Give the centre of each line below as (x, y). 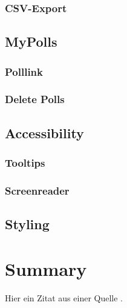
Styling (27, 224)
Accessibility (44, 132)
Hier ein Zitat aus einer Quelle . (64, 297)
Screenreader (37, 190)
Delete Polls (35, 99)
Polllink (24, 71)
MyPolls (31, 42)
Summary (46, 268)
